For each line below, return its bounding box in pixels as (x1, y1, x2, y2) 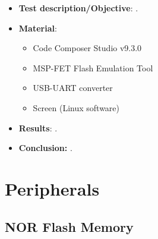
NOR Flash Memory (5, 217, 134, 235)
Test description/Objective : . (18, 2, 138, 14)
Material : (18, 21, 57, 34)
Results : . (18, 121, 58, 134)
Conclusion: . (18, 141, 72, 154)
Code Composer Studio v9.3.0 (33, 42, 142, 54)
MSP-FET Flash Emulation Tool (33, 61, 153, 74)
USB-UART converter (33, 81, 113, 94)
